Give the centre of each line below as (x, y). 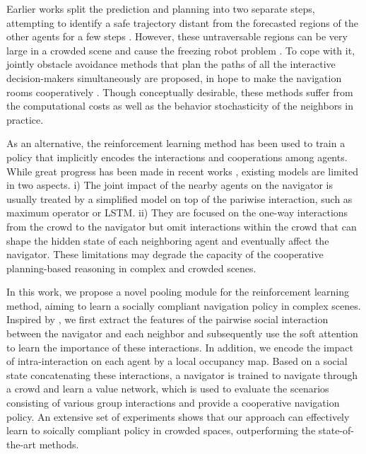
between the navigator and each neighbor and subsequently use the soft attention (182, 333)
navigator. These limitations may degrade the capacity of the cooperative (165, 254)
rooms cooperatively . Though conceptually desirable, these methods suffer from (180, 92)
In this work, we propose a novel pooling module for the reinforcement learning (178, 292)
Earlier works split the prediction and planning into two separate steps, (161, 8)
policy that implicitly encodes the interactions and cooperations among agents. (177, 157)
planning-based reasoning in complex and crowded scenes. (131, 268)
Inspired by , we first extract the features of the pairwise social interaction (167, 319)
